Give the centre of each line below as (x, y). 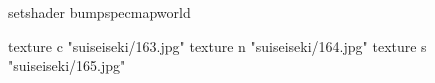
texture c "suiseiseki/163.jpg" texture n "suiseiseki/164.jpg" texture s (217, 45)
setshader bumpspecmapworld (99, 12)
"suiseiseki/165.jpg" (67, 65)
